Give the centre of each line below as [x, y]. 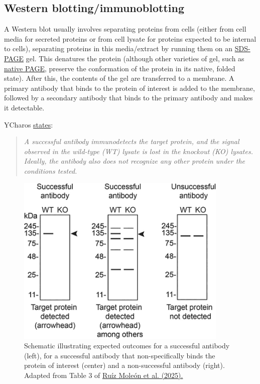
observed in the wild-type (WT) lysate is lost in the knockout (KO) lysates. [138, 151]
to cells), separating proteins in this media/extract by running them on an [118, 48]
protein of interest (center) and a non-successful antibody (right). [124, 365]
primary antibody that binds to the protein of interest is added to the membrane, [129, 88]
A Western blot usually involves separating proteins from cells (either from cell [125, 29]
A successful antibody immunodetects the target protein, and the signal [132, 141]
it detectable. [24, 107]
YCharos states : [29, 124]
